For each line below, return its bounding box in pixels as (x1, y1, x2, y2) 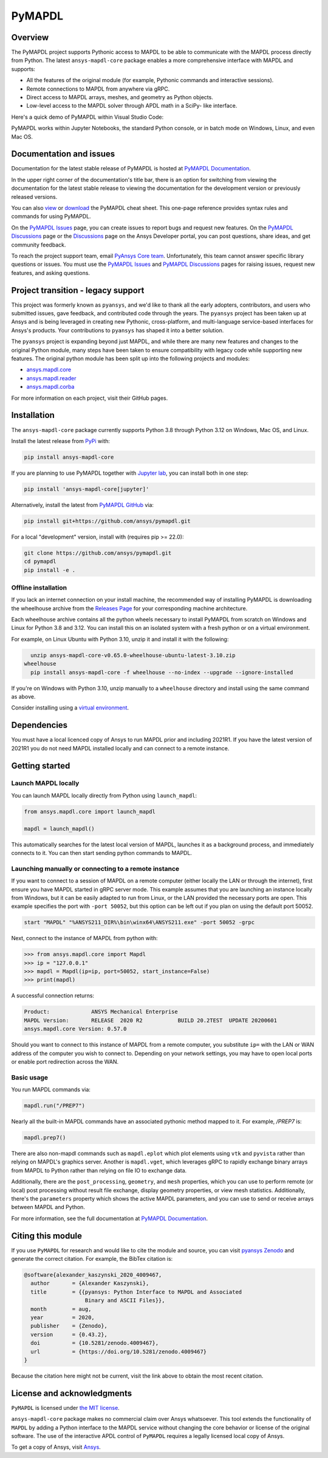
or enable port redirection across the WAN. (11, 1058, 119, 1065)
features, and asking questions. (11, 269, 91, 276)
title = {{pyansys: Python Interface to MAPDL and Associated (30, 1288, 242, 1296)
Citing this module (11, 1230, 82, 1241)
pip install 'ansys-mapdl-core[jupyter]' (24, 486, 149, 492)
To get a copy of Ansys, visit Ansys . (11, 1443, 101, 1451)
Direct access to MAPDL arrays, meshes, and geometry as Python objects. (26, 94, 214, 101)
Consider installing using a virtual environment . (11, 704, 129, 711)
